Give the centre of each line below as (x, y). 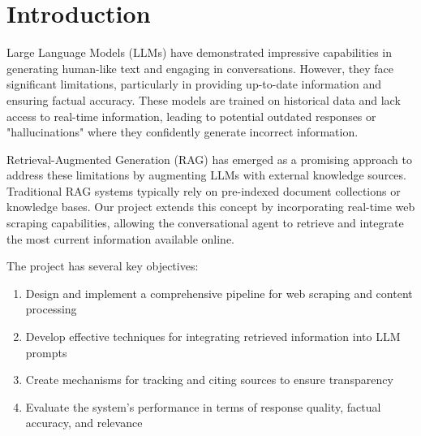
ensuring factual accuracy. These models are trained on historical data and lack (204, 99)
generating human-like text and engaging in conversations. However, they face (200, 68)
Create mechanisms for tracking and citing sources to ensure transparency (209, 380)
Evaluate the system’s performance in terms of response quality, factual (203, 406)
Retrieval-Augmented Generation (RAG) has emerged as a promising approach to (209, 159)
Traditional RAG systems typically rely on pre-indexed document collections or (204, 190)
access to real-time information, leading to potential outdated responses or (191, 116)
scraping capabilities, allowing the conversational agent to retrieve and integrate (205, 223)
